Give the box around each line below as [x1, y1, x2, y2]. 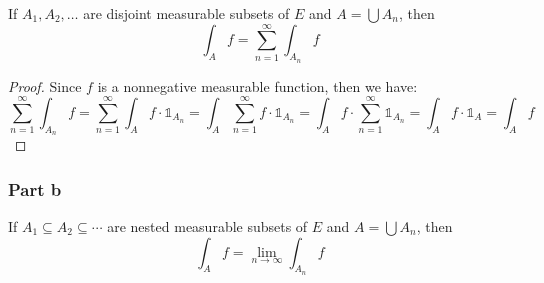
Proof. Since [8, 75, 82, 96]
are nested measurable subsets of [107, 216, 308, 236]
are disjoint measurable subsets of [83, 3, 290, 23]
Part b [8, 176, 62, 201]
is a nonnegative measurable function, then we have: [97, 75, 418, 96]
